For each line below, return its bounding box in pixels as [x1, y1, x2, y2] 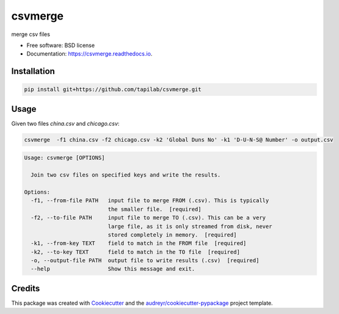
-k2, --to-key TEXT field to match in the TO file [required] [31, 248, 241, 255]
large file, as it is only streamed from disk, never [108, 223, 272, 230]
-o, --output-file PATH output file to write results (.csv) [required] [31, 257, 260, 264]
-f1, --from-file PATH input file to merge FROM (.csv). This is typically [31, 197, 269, 204]
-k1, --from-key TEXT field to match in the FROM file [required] [31, 240, 247, 247]
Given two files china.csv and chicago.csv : [11, 120, 120, 127]
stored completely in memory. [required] [108, 231, 237, 238]
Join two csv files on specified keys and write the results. [31, 172, 221, 178]
